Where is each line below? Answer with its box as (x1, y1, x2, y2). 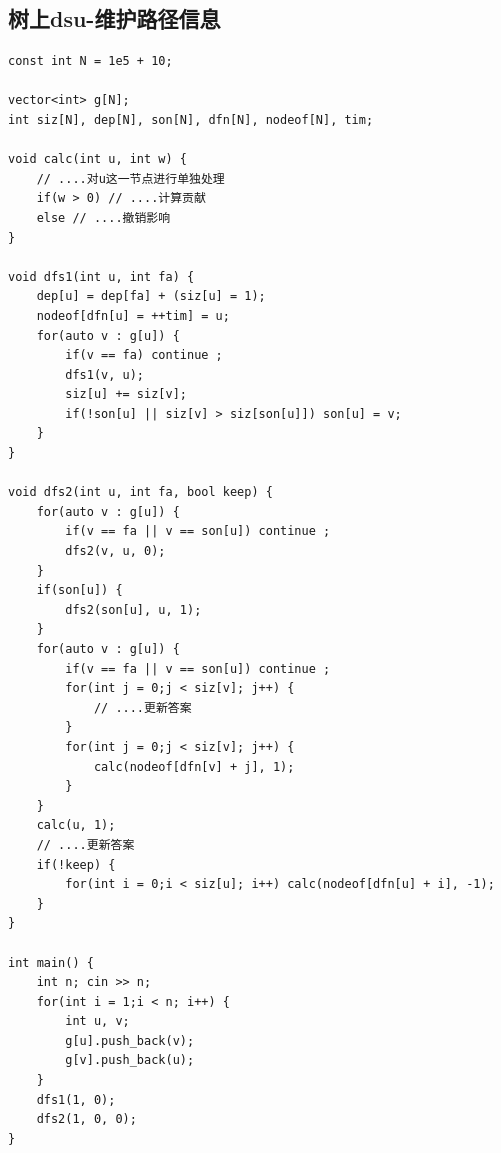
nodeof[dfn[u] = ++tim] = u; (36, 308, 230, 323)
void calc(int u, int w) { (8, 152, 187, 167)
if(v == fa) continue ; (65, 348, 223, 363)
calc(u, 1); (36, 818, 116, 833)
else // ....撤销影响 (36, 210, 171, 225)
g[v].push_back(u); (65, 1053, 195, 1068)
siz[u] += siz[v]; (65, 387, 187, 402)
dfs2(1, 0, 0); (36, 1112, 137, 1127)
